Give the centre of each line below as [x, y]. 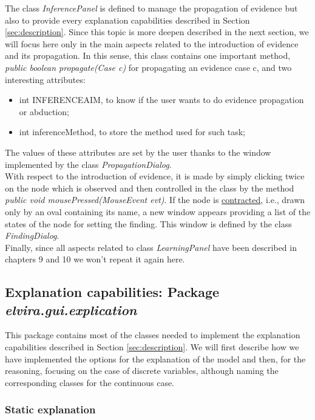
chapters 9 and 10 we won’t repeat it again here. [95, 259]
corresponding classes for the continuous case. [90, 382]
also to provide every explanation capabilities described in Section [127, 20]
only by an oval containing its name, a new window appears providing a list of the [158, 211]
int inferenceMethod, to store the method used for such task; [132, 132]
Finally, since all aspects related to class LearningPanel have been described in [151, 247]
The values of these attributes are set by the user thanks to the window [138, 152]
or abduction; [44, 111]
